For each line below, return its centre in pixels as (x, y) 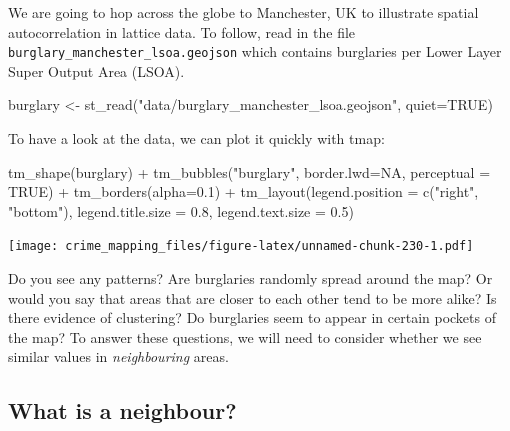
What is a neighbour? (122, 410)
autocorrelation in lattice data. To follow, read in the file (182, 31)
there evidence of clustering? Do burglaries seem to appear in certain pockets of (252, 317)
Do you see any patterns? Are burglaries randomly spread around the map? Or (250, 278)
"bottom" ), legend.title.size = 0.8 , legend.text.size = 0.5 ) (181, 210)
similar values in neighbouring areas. (118, 356)
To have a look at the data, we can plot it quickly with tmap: (196, 138)
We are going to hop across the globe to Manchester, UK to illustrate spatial (243, 12)
